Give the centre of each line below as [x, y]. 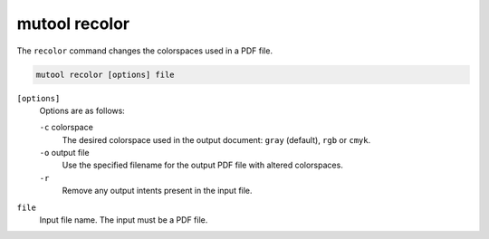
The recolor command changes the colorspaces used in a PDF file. [145, 51]
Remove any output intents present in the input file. [157, 191]
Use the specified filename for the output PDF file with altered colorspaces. [202, 165]
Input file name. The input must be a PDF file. [124, 220]
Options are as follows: [82, 110]
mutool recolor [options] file [105, 74]
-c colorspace [67, 128]
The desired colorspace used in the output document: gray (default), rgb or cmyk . [216, 139]
